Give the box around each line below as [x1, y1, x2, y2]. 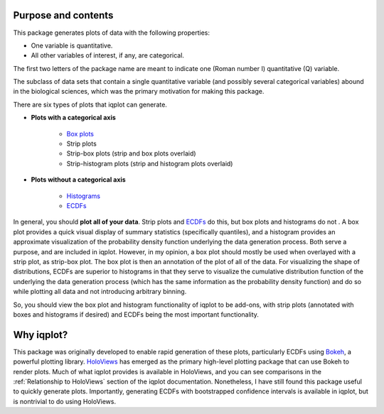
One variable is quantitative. [31, 41, 113, 50]
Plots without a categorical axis [31, 175, 126, 184]
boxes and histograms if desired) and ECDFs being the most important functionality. [13, 310, 260, 319]
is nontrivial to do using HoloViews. [13, 397, 117, 405]
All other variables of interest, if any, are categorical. [31, 51, 185, 60]
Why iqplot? [13, 329, 68, 341]
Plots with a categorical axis [31, 114, 117, 122]
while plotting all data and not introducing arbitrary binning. [13, 288, 187, 296]
